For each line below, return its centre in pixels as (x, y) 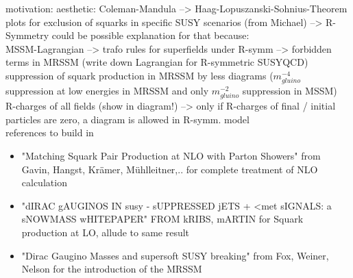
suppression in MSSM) (290, 91)
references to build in (50, 132)
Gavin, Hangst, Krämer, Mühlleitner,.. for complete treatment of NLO (170, 169)
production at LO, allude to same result (106, 232)
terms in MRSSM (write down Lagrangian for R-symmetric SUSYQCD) (157, 62)
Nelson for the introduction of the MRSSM (112, 269)
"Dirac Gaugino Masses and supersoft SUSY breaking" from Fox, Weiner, (175, 255)
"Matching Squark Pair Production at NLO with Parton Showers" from (171, 156)
